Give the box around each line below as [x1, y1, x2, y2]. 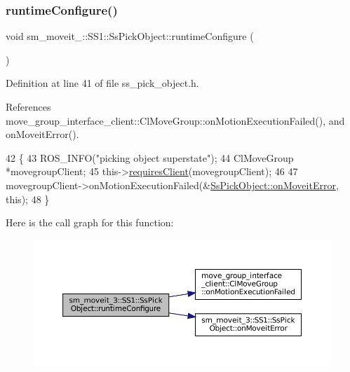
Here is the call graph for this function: [6, 215, 174, 230]
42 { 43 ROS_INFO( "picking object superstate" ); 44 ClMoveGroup [6, 150, 294, 165]
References [6, 99, 51, 113]
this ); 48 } [6, 191, 50, 206]
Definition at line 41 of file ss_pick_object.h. [6, 76, 199, 90]
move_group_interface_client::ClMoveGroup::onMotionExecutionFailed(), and [6, 113, 345, 128]
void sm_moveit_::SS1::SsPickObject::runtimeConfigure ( [6, 29, 254, 43]
